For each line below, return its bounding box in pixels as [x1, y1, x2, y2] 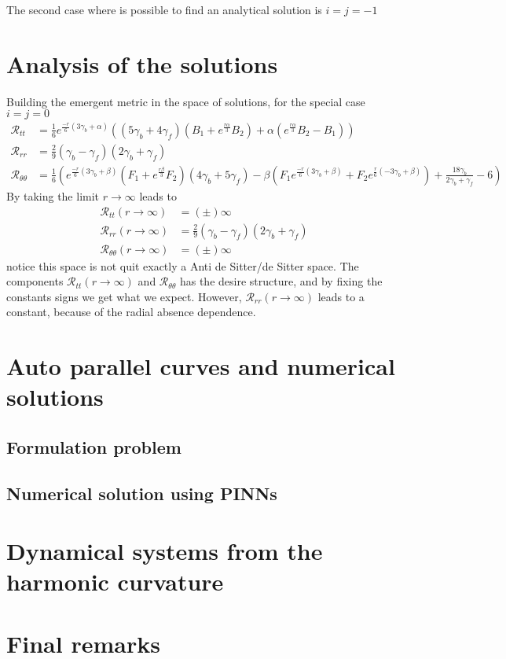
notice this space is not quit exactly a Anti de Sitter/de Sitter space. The [6, 257, 359, 274]
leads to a [317, 288, 365, 304]
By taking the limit [6, 187, 100, 204]
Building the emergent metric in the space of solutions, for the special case [6, 93, 365, 109]
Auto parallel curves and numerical [6, 350, 395, 382]
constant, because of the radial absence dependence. [6, 304, 256, 320]
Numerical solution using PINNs [6, 480, 277, 505]
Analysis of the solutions [6, 47, 278, 79]
